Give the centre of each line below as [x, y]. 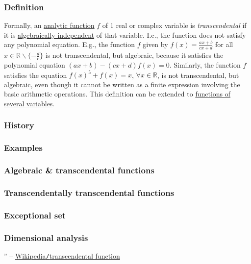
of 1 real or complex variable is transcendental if [174, 25]
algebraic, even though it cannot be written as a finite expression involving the [122, 84]
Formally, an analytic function [49, 25]
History [19, 125]
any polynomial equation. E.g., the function [70, 44]
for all [224, 44]
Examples [23, 148]
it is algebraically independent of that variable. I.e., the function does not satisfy [125, 35]
